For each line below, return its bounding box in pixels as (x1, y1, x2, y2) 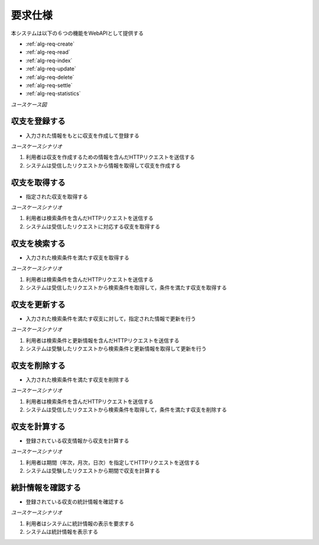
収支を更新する (11, 299, 66, 309)
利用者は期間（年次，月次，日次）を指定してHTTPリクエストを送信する (25, 459, 200, 466)
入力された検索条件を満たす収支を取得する (25, 254, 129, 261)
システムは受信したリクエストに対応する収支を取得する (25, 222, 161, 230)
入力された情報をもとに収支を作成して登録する (25, 132, 140, 139)
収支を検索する (11, 238, 66, 249)
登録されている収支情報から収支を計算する (25, 437, 129, 444)
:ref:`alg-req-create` (25, 40, 75, 47)
